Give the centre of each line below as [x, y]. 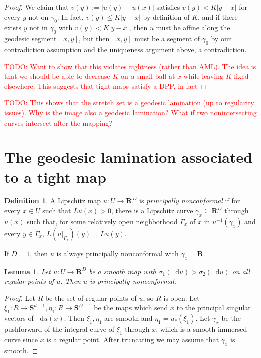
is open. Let [181, 297]
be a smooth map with [122, 271]
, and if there [218, 16]
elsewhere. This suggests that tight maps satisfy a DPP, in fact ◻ [106, 86]
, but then [94, 38]
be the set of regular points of [91, 297]
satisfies [168, 7]
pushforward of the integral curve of [59, 329]
